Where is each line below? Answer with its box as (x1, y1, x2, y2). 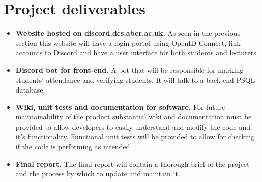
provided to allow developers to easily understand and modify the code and (15, 121, 251, 132)
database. (15, 84, 45, 95)
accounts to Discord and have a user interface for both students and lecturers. (15, 47, 258, 58)
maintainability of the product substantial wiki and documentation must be (15, 111, 252, 122)
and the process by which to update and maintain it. (15, 168, 180, 179)
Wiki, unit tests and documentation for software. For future (15, 101, 225, 112)
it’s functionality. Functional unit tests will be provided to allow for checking (15, 131, 255, 142)
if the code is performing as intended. (15, 141, 132, 152)
